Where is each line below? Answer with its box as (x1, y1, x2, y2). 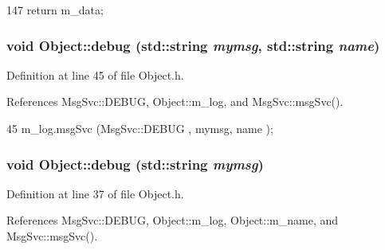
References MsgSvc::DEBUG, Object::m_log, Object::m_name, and (6, 212, 339, 229)
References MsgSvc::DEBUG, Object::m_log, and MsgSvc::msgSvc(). (6, 93, 344, 110)
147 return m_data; (6, 2, 104, 18)
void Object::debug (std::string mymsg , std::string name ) (6, 35, 380, 55)
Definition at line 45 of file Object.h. (6, 66, 184, 83)
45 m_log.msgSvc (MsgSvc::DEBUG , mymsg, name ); (6, 120, 273, 136)
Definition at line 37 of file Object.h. (6, 185, 184, 201)
